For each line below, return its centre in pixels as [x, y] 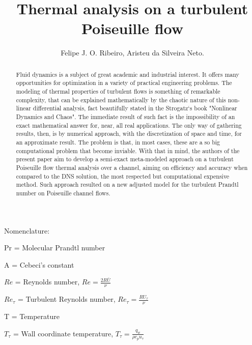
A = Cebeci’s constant [39, 264]
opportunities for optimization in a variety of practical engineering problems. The [124, 83]
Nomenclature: [27, 230]
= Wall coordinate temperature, [63, 333]
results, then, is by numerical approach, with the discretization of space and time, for [129, 134]
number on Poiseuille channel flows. [63, 193]
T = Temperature [32, 316]
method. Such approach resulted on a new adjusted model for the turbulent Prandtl [127, 184]
